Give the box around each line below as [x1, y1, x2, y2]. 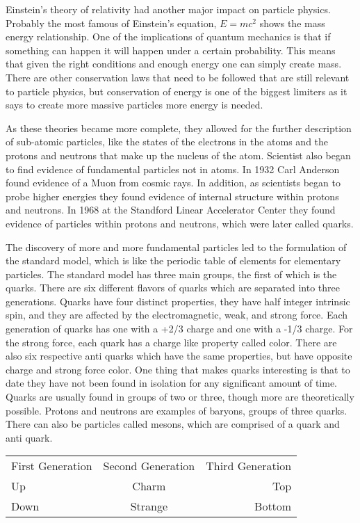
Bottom [254, 498, 292, 515]
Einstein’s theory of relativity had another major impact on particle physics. [6, 2, 331, 16]
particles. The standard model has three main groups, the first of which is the [6, 266, 337, 281]
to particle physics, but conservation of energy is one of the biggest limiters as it [6, 83, 347, 98]
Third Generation [206, 458, 292, 474]
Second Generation [103, 458, 195, 474]
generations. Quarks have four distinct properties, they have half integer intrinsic [6, 293, 350, 308]
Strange [130, 498, 168, 515]
